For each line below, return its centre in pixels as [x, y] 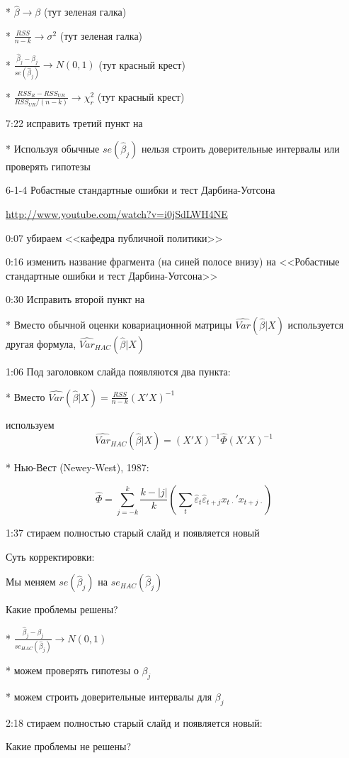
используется [316, 324]
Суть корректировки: [50, 556]
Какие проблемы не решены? [69, 746]
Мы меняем [31, 582]
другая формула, [41, 343]
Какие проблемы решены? [62, 609]
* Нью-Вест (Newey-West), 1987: [78, 467]
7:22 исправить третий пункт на [74, 123]
